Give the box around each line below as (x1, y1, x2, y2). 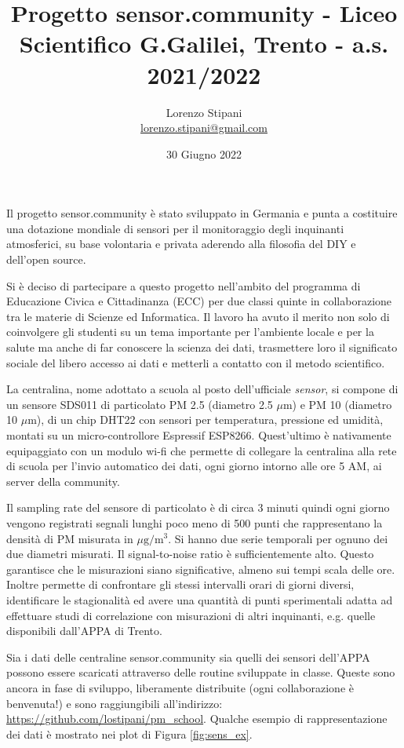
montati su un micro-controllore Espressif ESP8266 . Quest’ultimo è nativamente (6, 427, 391, 443)
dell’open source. (6, 251, 86, 268)
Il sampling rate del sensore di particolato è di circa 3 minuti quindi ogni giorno (6, 499, 390, 516)
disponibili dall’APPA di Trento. (6, 622, 162, 639)
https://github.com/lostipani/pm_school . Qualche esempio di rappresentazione (6, 710, 388, 727)
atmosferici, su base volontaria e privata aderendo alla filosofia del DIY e (6, 235, 356, 252)
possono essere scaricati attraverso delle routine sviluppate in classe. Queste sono (6, 664, 395, 680)
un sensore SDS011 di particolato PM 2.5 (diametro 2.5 (6, 396, 273, 412)
